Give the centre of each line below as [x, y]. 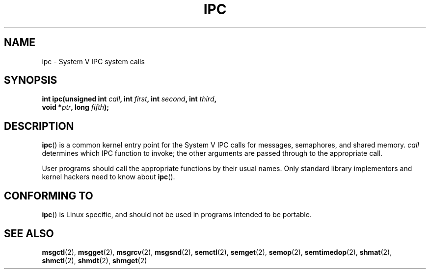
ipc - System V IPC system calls [93, 61]
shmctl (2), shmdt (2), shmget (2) [94, 260]
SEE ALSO [29, 233]
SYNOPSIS [31, 80]
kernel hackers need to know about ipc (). [108, 177]
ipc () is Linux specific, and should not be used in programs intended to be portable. [177, 215]
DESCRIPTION [39, 126]
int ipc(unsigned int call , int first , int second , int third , [129, 99]
